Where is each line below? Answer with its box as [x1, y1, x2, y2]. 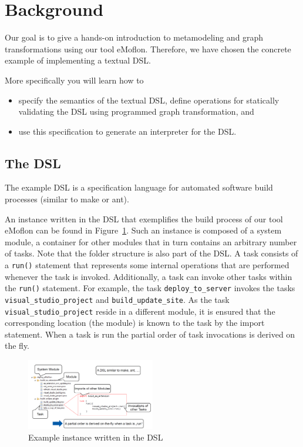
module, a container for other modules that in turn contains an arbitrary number [5, 235, 297, 248]
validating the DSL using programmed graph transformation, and [18, 105, 254, 118]
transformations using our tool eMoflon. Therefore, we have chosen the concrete [5, 42, 291, 55]
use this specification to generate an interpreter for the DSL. [18, 125, 237, 137]
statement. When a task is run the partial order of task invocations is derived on [5, 328, 295, 340]
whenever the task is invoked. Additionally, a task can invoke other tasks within [5, 270, 292, 282]
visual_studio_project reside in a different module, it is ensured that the [5, 305, 275, 317]
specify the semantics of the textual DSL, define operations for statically [18, 94, 280, 106]
